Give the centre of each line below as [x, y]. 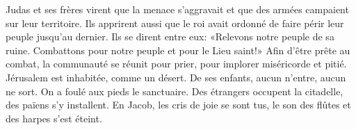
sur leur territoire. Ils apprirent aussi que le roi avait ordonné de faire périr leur [175, 23]
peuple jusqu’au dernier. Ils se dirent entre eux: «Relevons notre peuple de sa [170, 36]
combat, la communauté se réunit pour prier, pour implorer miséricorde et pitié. [176, 64]
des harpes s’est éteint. [54, 118]
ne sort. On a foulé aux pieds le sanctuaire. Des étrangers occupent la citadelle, [175, 91]
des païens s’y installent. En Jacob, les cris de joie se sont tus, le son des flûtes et [178, 105]
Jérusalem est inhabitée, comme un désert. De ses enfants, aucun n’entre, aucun [176, 77]
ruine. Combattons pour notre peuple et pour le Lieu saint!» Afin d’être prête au [178, 50]
